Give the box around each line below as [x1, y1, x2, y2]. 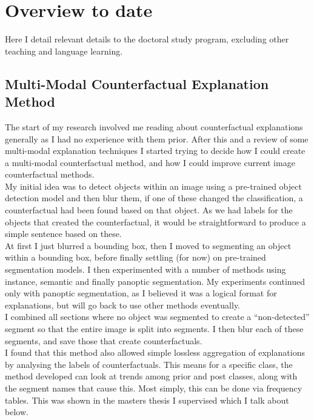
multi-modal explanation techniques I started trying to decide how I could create [5, 144, 306, 157]
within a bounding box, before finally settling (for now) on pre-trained [5, 251, 266, 264]
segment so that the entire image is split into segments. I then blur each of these [5, 322, 304, 335]
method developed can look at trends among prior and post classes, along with [5, 370, 298, 382]
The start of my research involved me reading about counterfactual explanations [5, 120, 303, 133]
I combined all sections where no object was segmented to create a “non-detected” [5, 310, 310, 323]
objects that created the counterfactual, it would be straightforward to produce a [5, 215, 306, 228]
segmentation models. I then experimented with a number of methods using [5, 263, 286, 276]
